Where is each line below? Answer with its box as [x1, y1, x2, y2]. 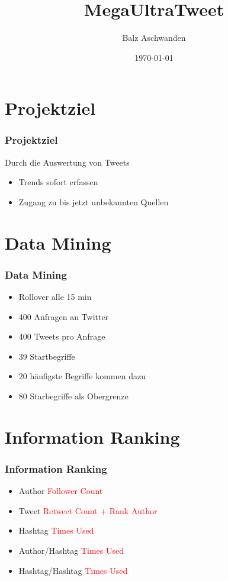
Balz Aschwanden [122, 31, 186, 44]
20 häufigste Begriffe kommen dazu [18, 370, 146, 382]
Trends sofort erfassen [18, 176, 98, 188]
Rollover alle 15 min [18, 290, 92, 303]
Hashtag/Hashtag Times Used [18, 564, 128, 576]
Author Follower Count [18, 485, 103, 497]
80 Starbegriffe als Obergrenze [18, 390, 129, 402]
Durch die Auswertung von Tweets [5, 156, 130, 168]
